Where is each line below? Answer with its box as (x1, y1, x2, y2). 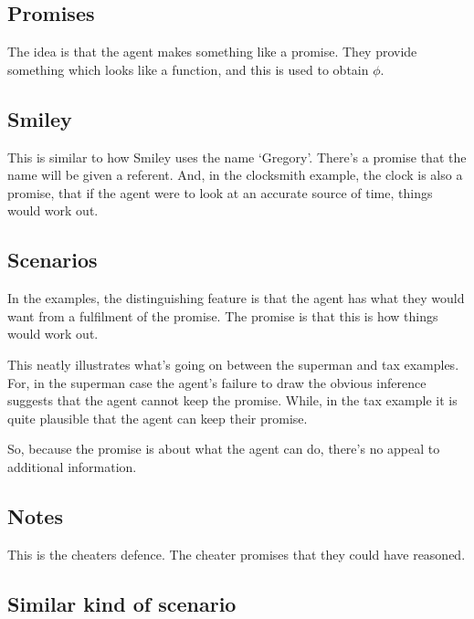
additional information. (7, 456, 137, 476)
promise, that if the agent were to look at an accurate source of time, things (7, 183, 433, 202)
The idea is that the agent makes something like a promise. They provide (7, 42, 417, 61)
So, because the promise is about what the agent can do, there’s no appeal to (7, 439, 440, 458)
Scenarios (7, 246, 98, 274)
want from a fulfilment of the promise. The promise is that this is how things (7, 306, 438, 325)
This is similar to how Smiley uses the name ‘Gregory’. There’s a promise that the (7, 147, 467, 166)
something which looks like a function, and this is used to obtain (7, 59, 369, 79)
